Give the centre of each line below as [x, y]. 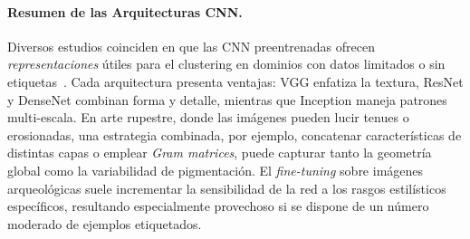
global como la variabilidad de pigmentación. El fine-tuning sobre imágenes [216, 170]
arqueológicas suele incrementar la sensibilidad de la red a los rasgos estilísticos [227, 188]
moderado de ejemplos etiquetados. [105, 223]
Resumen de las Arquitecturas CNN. [125, 11]
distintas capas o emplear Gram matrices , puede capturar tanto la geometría [220, 153]
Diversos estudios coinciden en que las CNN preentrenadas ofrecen [191, 46]
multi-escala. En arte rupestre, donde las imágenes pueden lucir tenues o [208, 117]
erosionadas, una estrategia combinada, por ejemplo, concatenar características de [235, 134]
